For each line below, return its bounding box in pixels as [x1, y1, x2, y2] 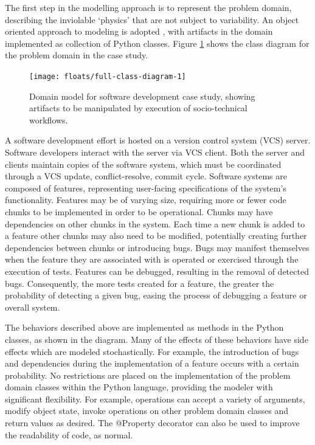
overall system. [5, 300, 60, 313]
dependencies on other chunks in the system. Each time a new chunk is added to [5, 217, 305, 230]
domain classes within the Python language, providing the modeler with [5, 381, 273, 393]
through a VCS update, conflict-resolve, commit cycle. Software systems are [5, 170, 287, 182]
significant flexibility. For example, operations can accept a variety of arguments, [5, 392, 305, 405]
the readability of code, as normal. [5, 428, 133, 441]
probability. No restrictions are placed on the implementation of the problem [5, 368, 291, 381]
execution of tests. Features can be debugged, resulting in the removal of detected [5, 264, 309, 277]
